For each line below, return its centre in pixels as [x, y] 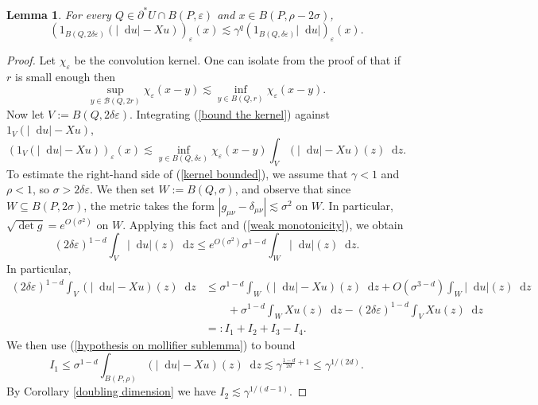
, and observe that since [293, 189]
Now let [25, 113]
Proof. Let [31, 59]
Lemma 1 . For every [59, 14]
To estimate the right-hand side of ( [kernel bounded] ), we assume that [177, 173]
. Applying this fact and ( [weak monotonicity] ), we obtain [263, 224]
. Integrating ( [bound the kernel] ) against [230, 113]
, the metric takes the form [149, 205]
